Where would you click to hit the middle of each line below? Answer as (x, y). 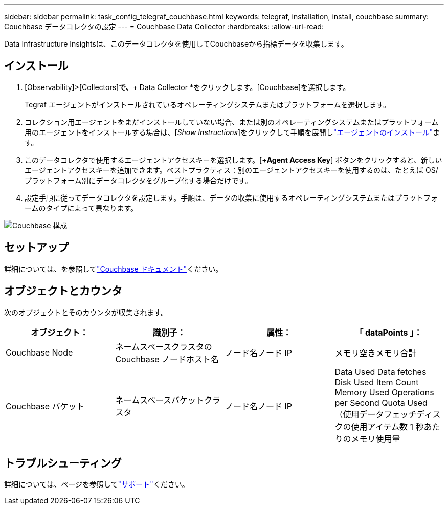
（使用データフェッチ (376, 414)
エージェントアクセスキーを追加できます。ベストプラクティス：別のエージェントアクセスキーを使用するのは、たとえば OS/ (231, 170)
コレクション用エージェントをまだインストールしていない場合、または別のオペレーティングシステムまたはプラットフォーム (232, 122)
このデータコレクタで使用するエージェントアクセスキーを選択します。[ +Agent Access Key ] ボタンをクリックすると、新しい (233, 160)
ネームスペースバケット (160, 400)
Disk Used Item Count (377, 382)
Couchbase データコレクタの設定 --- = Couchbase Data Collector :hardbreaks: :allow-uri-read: (164, 26)
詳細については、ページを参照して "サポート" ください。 (97, 484)
